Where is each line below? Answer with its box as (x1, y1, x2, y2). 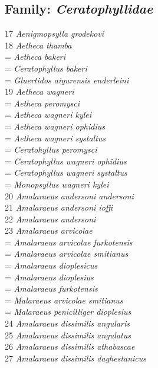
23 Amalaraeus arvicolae (5, 224, 93, 237)
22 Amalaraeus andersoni (5, 212, 96, 225)
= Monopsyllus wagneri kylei (5, 177, 109, 190)
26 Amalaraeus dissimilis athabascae (5, 340, 135, 353)
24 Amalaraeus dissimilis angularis (5, 317, 130, 330)
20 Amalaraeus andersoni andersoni (5, 189, 134, 202)
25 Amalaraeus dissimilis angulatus (5, 328, 131, 341)
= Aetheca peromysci (5, 96, 80, 109)
